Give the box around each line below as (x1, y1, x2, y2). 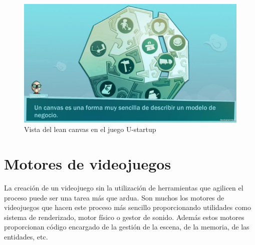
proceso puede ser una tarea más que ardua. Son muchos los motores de (4, 192, 224, 202)
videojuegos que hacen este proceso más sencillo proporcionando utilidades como (4, 202, 251, 212)
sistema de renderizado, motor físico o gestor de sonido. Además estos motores (4, 211, 244, 222)
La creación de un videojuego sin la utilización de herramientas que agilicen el (4, 182, 243, 193)
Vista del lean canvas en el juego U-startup (24, 124, 156, 134)
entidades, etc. (4, 231, 48, 241)
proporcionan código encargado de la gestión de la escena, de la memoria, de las (4, 221, 249, 232)
